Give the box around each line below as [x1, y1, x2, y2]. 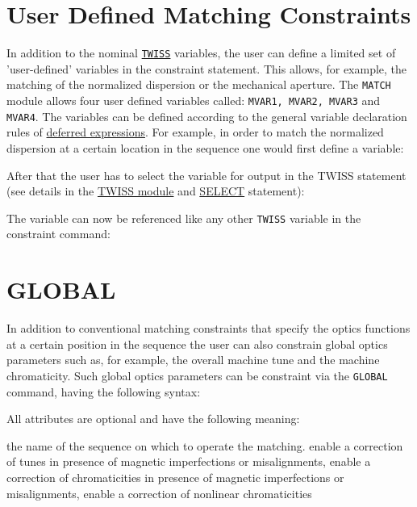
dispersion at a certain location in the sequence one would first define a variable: [6, 139, 404, 156]
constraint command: [6, 225, 111, 242]
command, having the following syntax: [6, 383, 201, 400]
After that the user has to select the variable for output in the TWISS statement [6, 166, 407, 183]
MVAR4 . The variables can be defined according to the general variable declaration [6, 107, 407, 124]
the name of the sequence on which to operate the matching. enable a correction [6, 437, 403, 454]
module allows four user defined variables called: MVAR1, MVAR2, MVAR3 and [6, 92, 381, 109]
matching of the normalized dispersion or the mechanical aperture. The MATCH [6, 76, 391, 93]
